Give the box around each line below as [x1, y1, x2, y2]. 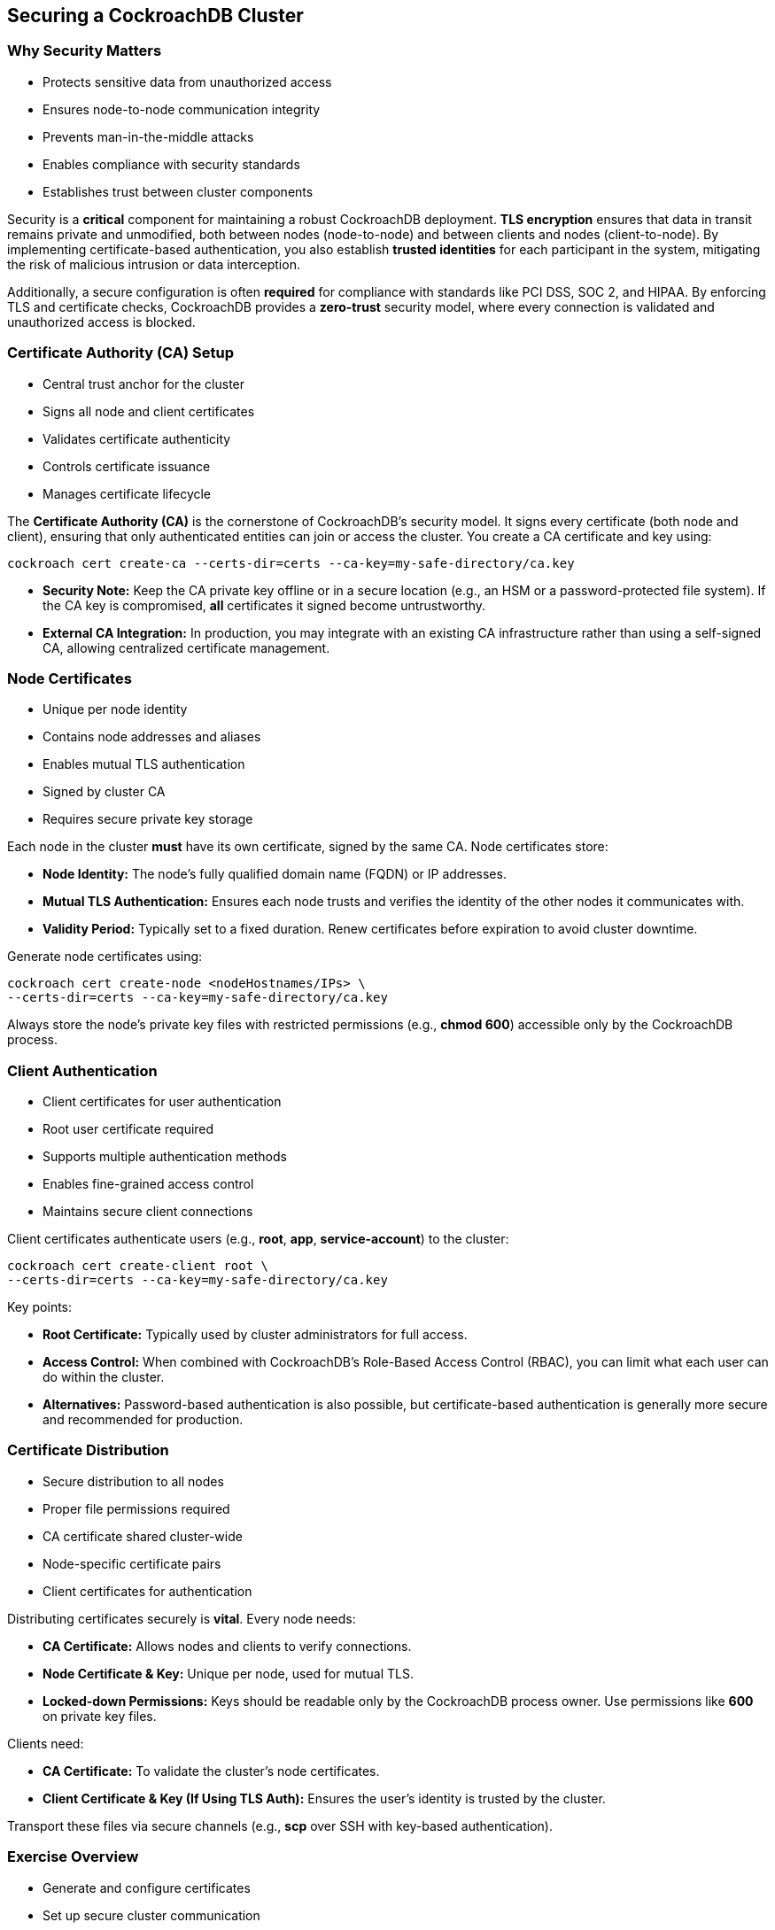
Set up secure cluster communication [43, 1907, 260, 1923]
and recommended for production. [43, 1412, 244, 1428]
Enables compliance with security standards [43, 156, 300, 172]
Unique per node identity [43, 701, 188, 717]
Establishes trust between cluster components [43, 183, 314, 199]
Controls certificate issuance [43, 458, 211, 474]
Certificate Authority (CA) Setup [7, 344, 234, 362]
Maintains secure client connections [43, 1204, 253, 1220]
